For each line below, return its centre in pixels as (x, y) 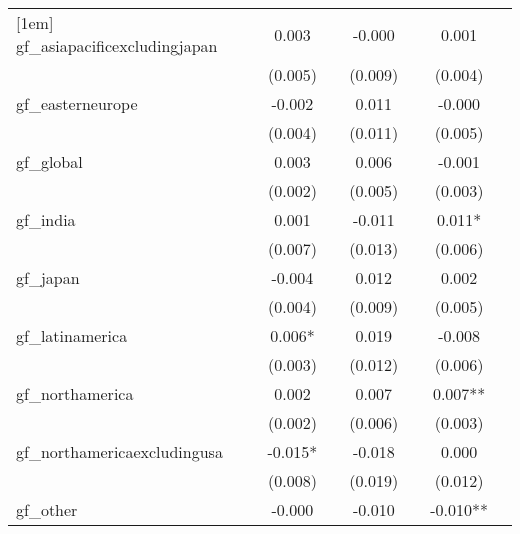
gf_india (46, 219)
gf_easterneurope (77, 103)
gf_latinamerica (72, 335)
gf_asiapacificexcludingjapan (117, 45)
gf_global (49, 161)
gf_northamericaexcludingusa (119, 451)
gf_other (47, 509)
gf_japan (48, 277)
